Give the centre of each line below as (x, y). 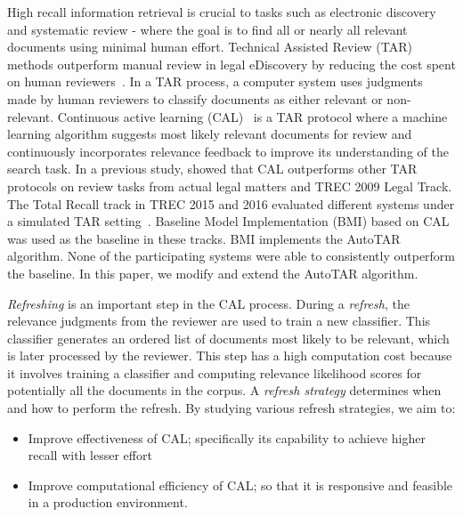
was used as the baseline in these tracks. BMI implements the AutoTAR (204, 238)
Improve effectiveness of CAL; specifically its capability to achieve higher (227, 437)
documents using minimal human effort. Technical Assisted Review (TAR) (210, 47)
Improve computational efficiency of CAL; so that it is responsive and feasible (240, 485)
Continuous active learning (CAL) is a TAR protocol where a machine (252, 116)
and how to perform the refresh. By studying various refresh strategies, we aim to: (231, 408)
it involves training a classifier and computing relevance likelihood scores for (215, 372)
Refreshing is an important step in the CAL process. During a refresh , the (208, 303)
